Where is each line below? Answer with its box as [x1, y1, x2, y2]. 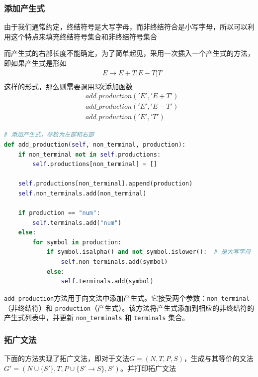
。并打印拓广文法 [120, 363, 176, 373]
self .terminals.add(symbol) [61, 278, 154, 285]
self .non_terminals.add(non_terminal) [18, 189, 147, 197]
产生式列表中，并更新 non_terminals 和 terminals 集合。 [4, 312, 189, 323]
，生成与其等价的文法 [183, 353, 254, 364]
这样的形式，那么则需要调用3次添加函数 [4, 81, 133, 91]
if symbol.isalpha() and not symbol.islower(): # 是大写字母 [46, 248, 251, 256]
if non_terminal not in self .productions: [18, 151, 161, 158]
